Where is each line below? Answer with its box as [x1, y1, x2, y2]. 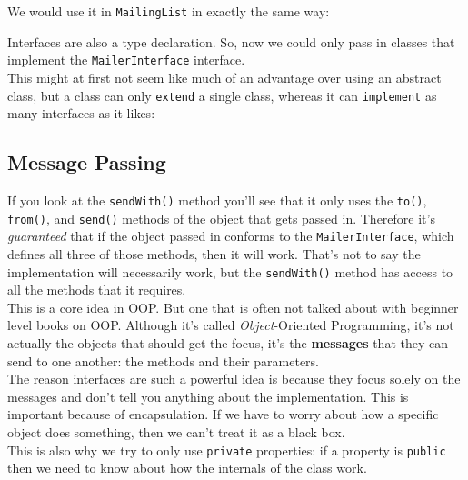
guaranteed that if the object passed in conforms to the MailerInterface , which [7, 226, 454, 245]
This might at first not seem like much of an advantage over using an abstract [7, 67, 442, 86]
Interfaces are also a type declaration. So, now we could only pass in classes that [7, 32, 455, 51]
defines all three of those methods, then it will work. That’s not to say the [7, 244, 421, 263]
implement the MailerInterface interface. [7, 50, 245, 69]
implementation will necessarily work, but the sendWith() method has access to [7, 262, 453, 281]
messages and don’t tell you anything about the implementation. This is [7, 386, 409, 405]
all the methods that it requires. [7, 280, 186, 299]
